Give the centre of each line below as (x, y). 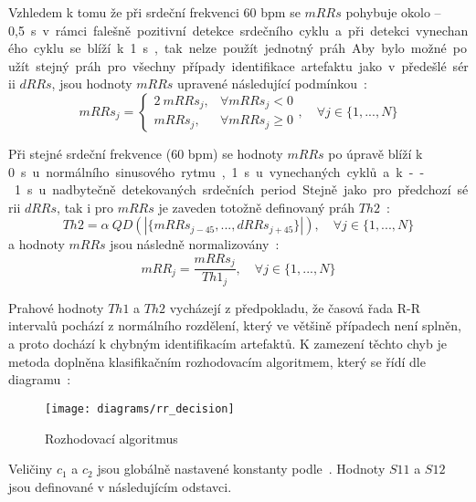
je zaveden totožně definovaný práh (257, 207)
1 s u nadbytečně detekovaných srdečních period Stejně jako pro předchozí (233, 189)
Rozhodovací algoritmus (111, 438)
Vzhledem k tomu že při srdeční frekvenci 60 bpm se (154, 12)
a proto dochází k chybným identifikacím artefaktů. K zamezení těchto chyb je (227, 344)
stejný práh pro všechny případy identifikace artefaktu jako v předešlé (241, 65)
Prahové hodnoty (56, 307)
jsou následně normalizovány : (195, 244)
